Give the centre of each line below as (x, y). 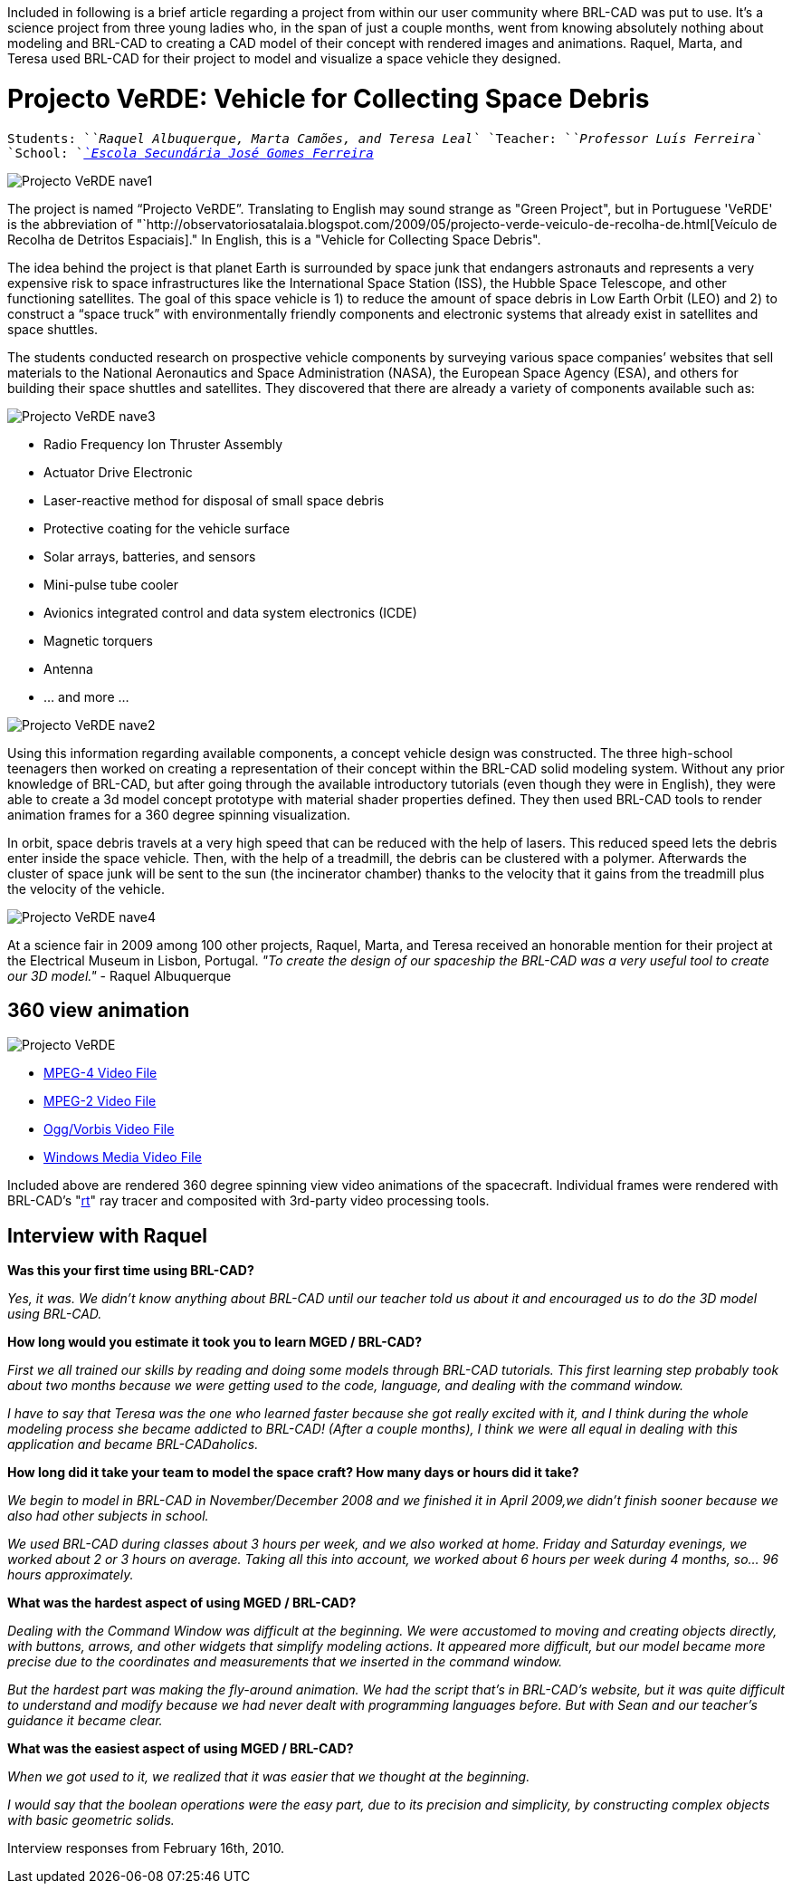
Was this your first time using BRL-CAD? (131, 1271)
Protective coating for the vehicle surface (167, 528)
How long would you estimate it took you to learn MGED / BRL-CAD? (215, 1342)
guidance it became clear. (85, 1721)
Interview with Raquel (107, 1235)
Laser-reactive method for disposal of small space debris (214, 500)
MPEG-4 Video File (100, 1073)
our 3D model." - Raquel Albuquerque (119, 975)
